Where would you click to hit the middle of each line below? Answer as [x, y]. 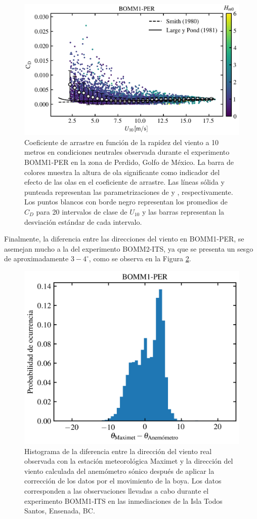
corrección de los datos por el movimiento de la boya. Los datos [123, 481]
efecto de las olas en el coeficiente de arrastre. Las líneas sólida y [124, 182]
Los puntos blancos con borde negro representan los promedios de [126, 202]
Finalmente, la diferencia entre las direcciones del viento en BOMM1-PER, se [124, 239]
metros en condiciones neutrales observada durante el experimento [127, 152]
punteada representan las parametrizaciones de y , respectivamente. [129, 192]
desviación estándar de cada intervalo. [83, 221]
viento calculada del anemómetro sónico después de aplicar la [119, 471]
